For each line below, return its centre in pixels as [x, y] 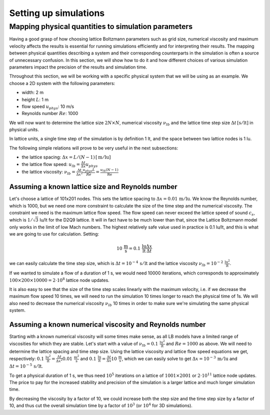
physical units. [24, 129]
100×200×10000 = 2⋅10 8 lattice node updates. [59, 280]
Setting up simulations [57, 13]
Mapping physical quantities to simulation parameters [101, 26]
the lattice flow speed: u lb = [51, 165]
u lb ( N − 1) [109, 170]
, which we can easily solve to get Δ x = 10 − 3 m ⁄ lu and [179, 358]
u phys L [89, 170]
